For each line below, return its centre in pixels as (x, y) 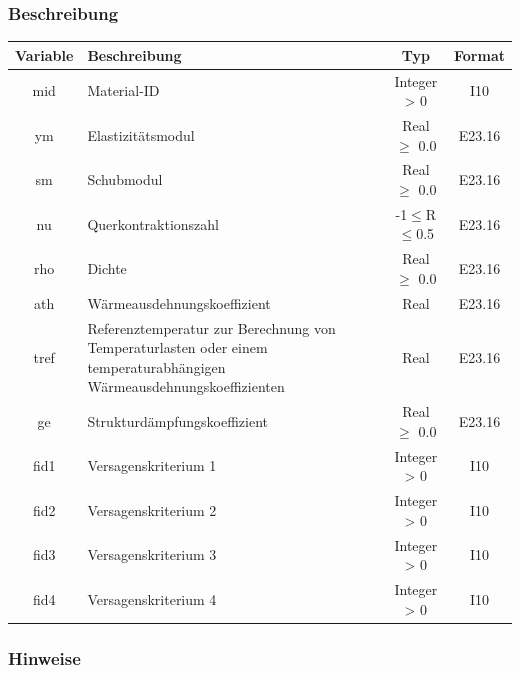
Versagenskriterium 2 (152, 509)
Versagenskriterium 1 (152, 465)
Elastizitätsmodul (141, 134)
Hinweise (44, 657)
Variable (44, 54)
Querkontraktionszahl (153, 223)
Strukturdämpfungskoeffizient (178, 421)
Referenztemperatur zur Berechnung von (211, 327)
